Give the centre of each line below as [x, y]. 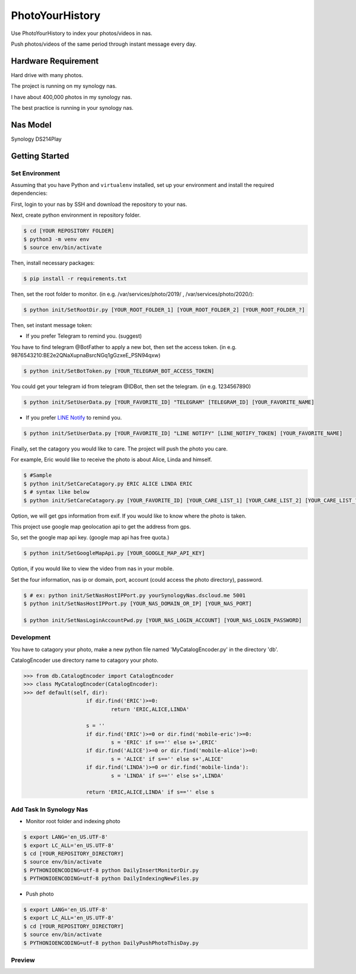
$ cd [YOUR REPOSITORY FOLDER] [69, 231]
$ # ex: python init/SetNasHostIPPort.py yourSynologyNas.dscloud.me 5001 [135, 595]
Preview [23, 960]
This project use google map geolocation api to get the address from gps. [101, 526]
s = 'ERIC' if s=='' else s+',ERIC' [164, 743]
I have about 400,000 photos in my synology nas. [71, 97]
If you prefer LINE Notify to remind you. [74, 418]
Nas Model [31, 125]
